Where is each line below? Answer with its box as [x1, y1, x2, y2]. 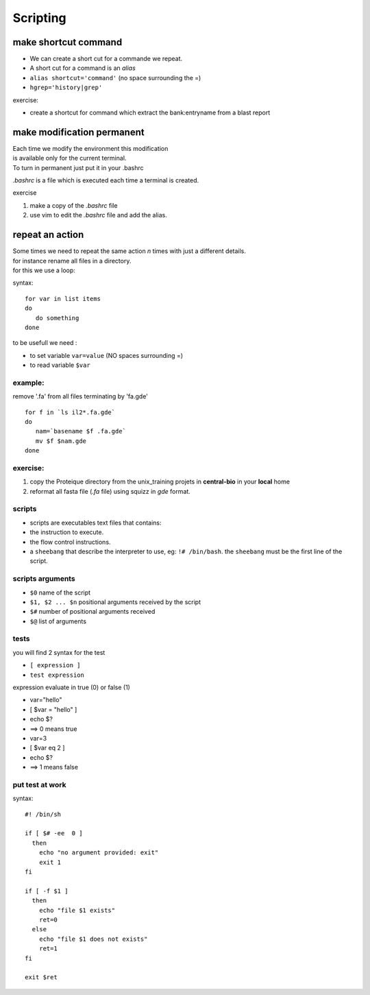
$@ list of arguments [29, 617, 87, 625]
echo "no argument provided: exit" [38, 849, 159, 856]
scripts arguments [12, 574, 75, 584]
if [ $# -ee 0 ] [25, 830, 83, 837]
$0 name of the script [29, 588, 91, 597]
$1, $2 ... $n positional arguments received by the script [29, 597, 201, 606]
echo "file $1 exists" [38, 906, 116, 914]
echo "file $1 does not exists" [38, 935, 148, 943]
